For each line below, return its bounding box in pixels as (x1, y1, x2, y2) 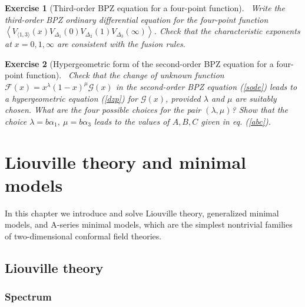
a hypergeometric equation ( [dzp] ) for (5, 92, 138, 104)
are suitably (235, 92, 277, 104)
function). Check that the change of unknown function (26, 69, 224, 81)
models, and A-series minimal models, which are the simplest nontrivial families (5, 218, 293, 231)
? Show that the (231, 104, 289, 116)
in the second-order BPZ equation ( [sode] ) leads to (115, 80, 297, 92)
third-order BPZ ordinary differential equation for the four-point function (5, 13, 268, 25)
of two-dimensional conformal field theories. (5, 229, 162, 242)
